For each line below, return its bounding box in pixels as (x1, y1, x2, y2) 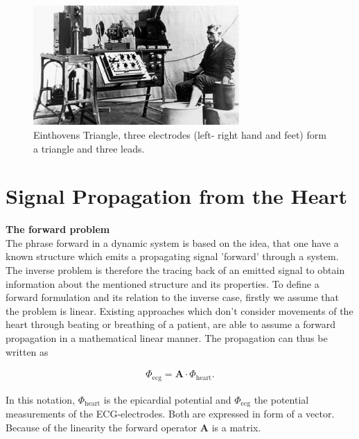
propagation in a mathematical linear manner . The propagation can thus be (6, 331, 328, 345)
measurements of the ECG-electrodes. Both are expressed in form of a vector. (6, 406, 335, 421)
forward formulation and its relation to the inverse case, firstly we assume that (6, 290, 339, 304)
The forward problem (6, 222, 110, 236)
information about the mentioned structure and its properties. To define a (6, 276, 319, 291)
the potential (254, 392, 309, 406)
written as (6, 344, 49, 359)
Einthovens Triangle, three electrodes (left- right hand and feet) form (33, 127, 326, 141)
